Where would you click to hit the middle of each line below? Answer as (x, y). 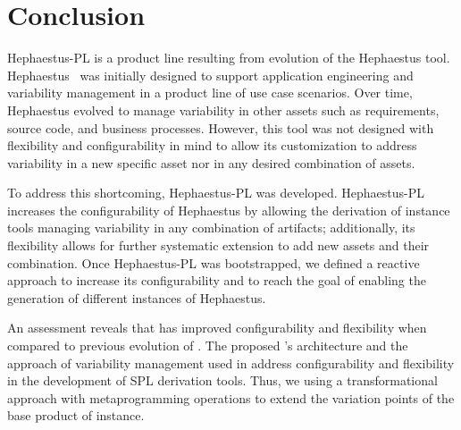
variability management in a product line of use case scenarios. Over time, (210, 93)
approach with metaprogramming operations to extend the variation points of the (231, 397)
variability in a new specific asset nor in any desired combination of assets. (211, 162)
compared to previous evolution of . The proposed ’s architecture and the (208, 346)
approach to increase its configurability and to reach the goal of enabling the (217, 280)
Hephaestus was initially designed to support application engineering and (210, 75)
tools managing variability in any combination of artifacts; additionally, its (211, 228)
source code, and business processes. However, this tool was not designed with (221, 127)
